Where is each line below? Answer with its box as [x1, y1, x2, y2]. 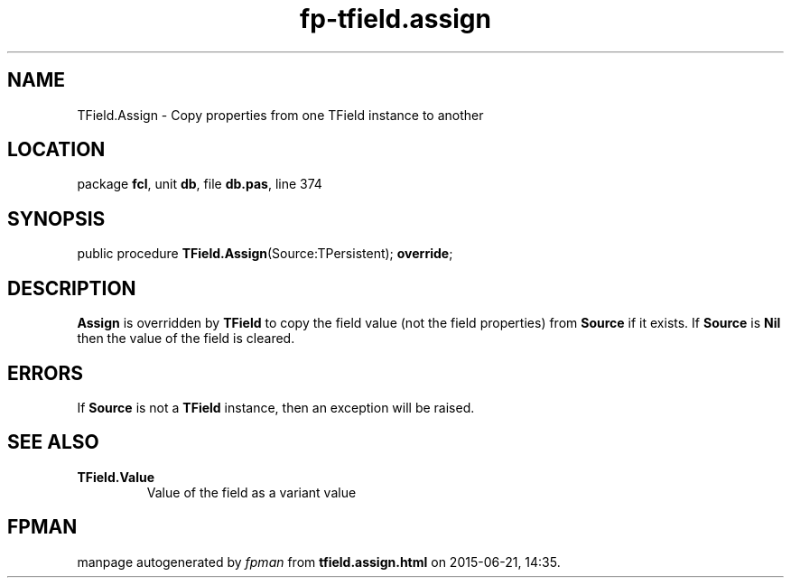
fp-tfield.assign [300, 4, 491, 34]
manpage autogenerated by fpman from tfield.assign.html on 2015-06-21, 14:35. [77, 553, 561, 570]
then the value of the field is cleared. [77, 330, 295, 347]
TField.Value [77, 469, 154, 485]
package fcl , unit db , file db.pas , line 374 [77, 176, 322, 192]
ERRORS [7, 361, 84, 385]
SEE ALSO [7, 431, 99, 454]
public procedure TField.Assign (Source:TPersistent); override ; [77, 246, 453, 262]
